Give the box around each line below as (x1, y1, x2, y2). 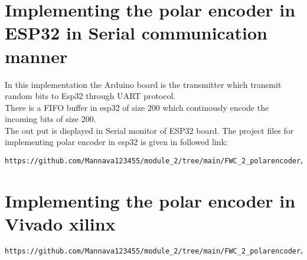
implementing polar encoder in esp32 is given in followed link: (5, 136, 228, 148)
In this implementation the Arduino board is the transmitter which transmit (5, 78, 282, 90)
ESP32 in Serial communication (5, 21, 267, 45)
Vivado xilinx (5, 212, 116, 236)
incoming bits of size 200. (5, 113, 96, 125)
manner (5, 44, 68, 68)
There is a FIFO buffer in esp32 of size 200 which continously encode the (5, 101, 269, 113)
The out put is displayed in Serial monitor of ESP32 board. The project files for (5, 124, 294, 136)
